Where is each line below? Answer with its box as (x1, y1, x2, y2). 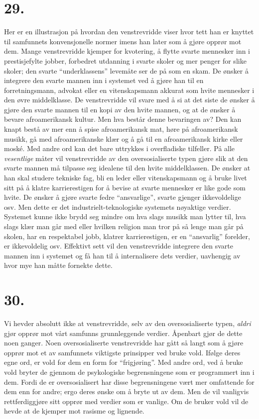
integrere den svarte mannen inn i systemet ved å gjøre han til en (4, 75, 204, 85)
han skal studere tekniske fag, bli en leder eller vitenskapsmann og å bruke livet (4, 172, 247, 183)
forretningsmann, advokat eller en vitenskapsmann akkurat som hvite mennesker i (4, 84, 255, 95)
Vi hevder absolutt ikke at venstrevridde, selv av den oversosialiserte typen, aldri (4, 318, 251, 329)
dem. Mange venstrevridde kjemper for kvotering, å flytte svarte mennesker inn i (4, 46, 251, 56)
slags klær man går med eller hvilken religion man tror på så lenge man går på (4, 221, 244, 231)
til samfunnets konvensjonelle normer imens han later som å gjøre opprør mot (4, 36, 242, 46)
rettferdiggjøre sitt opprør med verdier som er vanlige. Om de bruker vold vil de (4, 396, 249, 406)
